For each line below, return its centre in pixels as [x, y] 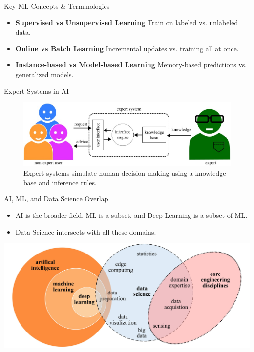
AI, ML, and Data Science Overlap [56, 199]
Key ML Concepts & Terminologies [57, 6]
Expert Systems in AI [36, 90]
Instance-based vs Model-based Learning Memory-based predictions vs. [131, 65]
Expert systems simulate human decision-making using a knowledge [125, 173]
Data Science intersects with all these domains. [86, 231]
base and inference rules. [60, 182]
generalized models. [44, 74]
